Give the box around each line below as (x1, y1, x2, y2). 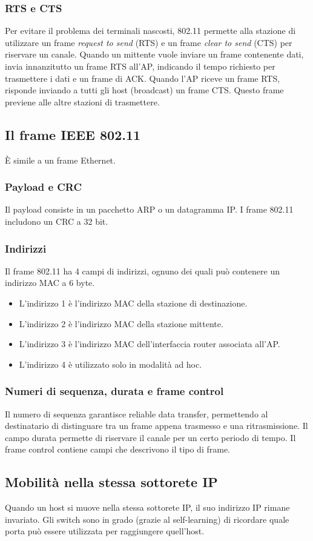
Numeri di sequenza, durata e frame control (5, 383, 224, 399)
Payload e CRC (5, 179, 82, 194)
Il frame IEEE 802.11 (5, 125, 141, 144)
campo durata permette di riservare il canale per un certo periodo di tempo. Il (5, 431, 296, 443)
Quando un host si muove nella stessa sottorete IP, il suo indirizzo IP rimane (5, 501, 290, 514)
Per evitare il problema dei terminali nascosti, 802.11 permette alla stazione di (5, 24, 296, 37)
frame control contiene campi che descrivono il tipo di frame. (5, 443, 230, 456)
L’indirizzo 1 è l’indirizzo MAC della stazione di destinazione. (19, 296, 248, 309)
